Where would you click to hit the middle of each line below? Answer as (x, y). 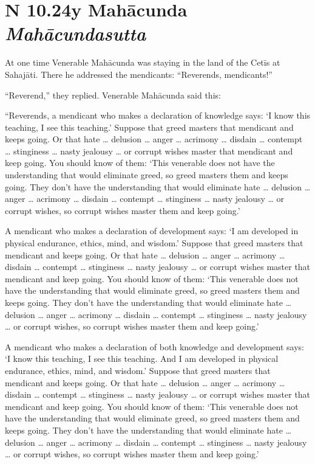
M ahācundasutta (76, 33)
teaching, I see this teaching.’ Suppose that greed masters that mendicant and (149, 127)
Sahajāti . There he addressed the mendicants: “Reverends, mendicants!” (139, 74)
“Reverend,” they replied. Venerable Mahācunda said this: (113, 95)
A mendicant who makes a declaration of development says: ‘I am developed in (152, 231)
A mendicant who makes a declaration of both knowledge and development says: (154, 346)
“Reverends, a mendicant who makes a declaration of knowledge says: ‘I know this (158, 115)
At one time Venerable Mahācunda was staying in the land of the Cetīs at (143, 62)
